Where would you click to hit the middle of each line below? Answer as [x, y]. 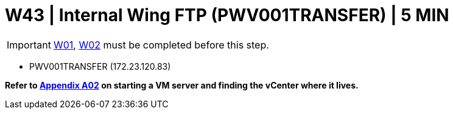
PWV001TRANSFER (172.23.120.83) [100, 66]
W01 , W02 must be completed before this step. [161, 45]
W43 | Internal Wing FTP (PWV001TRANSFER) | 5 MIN [227, 15]
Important [29, 45]
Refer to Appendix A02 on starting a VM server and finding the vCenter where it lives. [182, 85]
